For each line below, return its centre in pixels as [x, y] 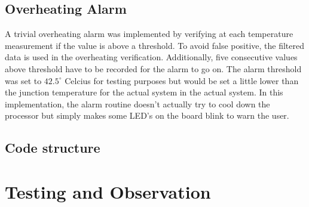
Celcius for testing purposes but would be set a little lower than [182, 80]
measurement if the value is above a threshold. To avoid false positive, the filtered [154, 45]
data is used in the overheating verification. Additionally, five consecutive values [151, 57]
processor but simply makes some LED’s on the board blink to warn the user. [147, 115]
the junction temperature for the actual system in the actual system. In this [144, 92]
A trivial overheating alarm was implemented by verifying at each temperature [149, 34]
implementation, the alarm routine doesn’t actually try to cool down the [137, 103]
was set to [23, 80]
